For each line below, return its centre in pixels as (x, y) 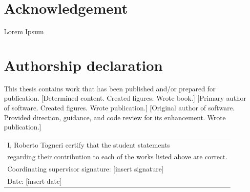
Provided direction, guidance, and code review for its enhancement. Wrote (115, 117)
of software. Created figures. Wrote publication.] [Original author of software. (119, 108)
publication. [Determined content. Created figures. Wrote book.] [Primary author (125, 98)
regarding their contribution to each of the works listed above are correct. (117, 157)
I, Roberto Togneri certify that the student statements (89, 144)
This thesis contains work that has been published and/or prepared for (110, 88)
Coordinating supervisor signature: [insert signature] (85, 169)
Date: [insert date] (35, 181)
